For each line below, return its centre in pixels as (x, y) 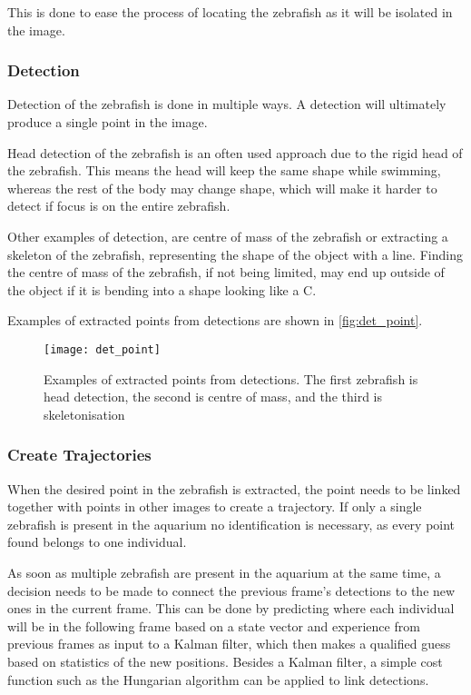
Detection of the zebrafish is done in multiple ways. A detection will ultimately (227, 104)
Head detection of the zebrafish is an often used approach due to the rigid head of (235, 152)
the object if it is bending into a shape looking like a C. (162, 289)
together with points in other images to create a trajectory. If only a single (215, 506)
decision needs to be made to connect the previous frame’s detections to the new (231, 590)
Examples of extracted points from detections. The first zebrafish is (231, 378)
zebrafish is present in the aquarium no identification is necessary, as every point (231, 524)
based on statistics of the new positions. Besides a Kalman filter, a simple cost (225, 661)
